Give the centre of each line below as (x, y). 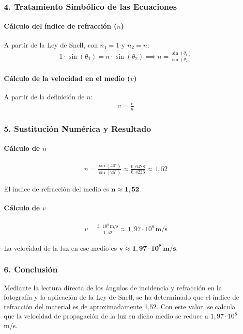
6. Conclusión (31, 269)
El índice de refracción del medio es (56, 189)
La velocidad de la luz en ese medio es (61, 247)
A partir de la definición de (44, 96)
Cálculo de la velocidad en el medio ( (67, 78)
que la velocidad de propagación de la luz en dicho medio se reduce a (106, 316)
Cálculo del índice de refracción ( (61, 26)
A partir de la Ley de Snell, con (51, 44)
